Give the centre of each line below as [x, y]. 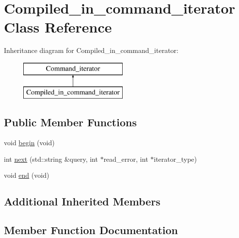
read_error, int [126, 159]
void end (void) [27, 175]
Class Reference [58, 27]
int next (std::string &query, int [51, 159]
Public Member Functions [70, 122]
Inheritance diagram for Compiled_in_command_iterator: [91, 50]
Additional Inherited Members [82, 201]
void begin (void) [29, 143]
